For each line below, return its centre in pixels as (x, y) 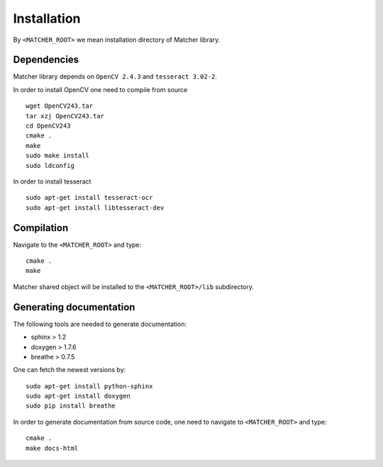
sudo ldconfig (50, 165)
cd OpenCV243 (48, 126)
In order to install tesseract (52, 181)
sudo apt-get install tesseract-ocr (89, 198)
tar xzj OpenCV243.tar (65, 116)
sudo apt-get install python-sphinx (89, 386)
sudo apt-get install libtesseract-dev (95, 208)
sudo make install (58, 156)
